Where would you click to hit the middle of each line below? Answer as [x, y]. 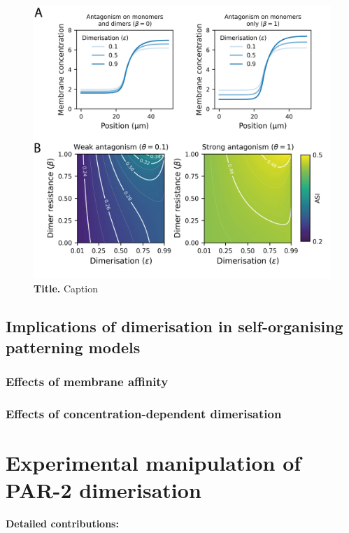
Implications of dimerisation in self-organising [174, 326]
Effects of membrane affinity [87, 382]
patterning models [73, 347]
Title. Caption [66, 289]
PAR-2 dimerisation [104, 490]
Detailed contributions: [62, 524]
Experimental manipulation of [154, 463]
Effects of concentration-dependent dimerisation [144, 413]
